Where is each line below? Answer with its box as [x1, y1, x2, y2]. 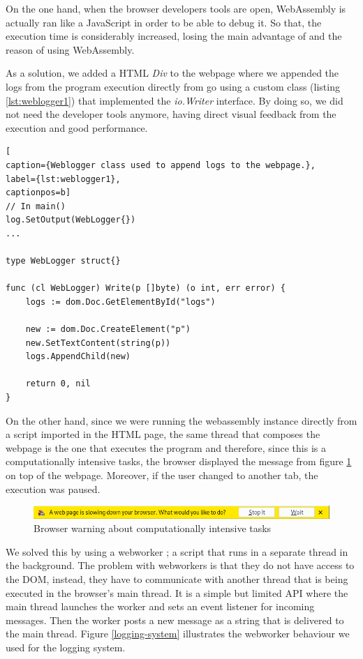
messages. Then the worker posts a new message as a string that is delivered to [6, 612, 344, 627]
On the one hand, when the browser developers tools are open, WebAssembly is [6, 1, 346, 15]
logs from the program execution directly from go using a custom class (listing [6, 79, 340, 93]
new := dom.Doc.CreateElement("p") [25, 324, 191, 335]
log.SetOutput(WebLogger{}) [6, 215, 136, 225]
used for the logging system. [6, 639, 126, 654]
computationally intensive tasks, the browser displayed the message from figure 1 [6, 454, 352, 469]
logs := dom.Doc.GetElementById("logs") [25, 296, 216, 307]
